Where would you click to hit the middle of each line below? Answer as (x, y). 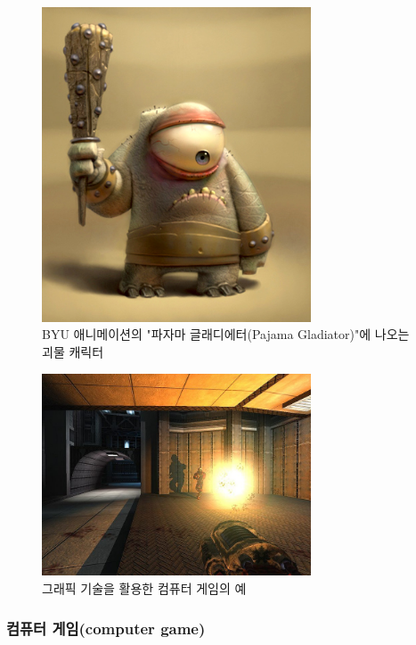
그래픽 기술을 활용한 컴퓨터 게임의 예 (144, 588)
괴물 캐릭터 (73, 352)
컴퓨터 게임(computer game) (106, 628)
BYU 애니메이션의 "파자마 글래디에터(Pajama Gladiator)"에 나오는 (226, 334)
